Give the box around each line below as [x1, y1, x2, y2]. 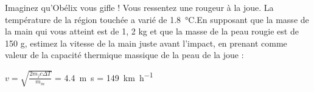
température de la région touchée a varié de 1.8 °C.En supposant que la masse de [5, 13, 309, 25]
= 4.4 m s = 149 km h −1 [55, 69, 153, 84]
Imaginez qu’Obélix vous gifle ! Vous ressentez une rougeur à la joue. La [5, 1, 274, 13]
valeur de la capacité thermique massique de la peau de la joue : [5, 48, 244, 61]
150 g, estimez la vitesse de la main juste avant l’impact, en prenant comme [5, 36, 287, 49]
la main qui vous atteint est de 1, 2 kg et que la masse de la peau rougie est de [5, 25, 299, 38]
